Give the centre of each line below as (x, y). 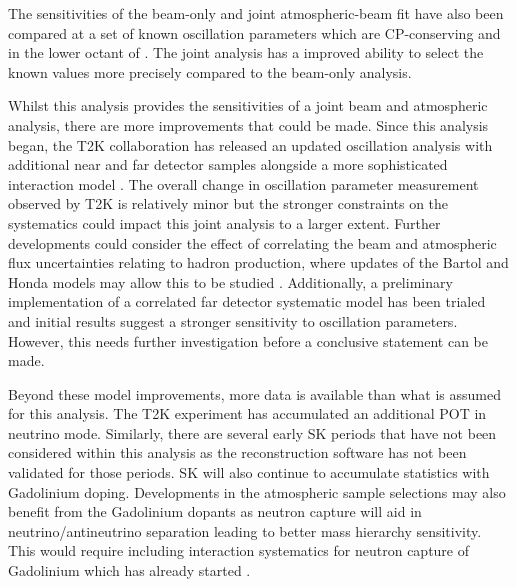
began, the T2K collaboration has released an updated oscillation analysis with (250, 144)
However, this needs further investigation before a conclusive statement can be (248, 340)
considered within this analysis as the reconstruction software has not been (237, 452)
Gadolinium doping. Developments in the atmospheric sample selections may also (257, 491)
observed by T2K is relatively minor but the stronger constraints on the (228, 203)
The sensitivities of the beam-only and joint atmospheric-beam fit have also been (256, 13)
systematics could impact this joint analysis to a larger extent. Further (224, 222)
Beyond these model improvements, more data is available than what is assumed (255, 393)
